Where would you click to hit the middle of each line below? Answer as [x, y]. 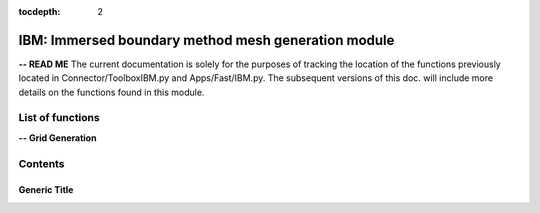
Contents [41, 163]
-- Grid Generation [57, 137]
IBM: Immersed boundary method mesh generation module [206, 40]
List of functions [59, 118]
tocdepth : [39, 11]
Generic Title [46, 190]
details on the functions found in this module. [111, 92]
